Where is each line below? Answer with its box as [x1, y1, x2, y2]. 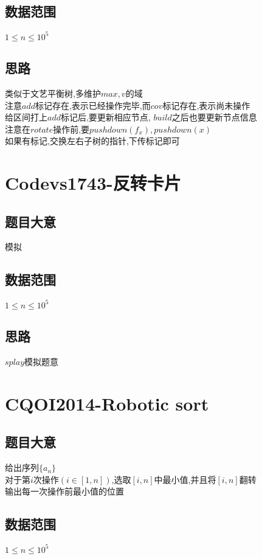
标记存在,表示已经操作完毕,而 [35, 99, 151, 111]
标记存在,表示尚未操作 [162, 99, 250, 111]
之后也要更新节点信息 [171, 111, 257, 123]
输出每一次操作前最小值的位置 [5, 485, 124, 498]
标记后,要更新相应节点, [60, 111, 151, 123]
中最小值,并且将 [154, 473, 216, 485]
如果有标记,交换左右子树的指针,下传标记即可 [5, 134, 180, 147]
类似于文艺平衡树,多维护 [5, 86, 101, 99]
